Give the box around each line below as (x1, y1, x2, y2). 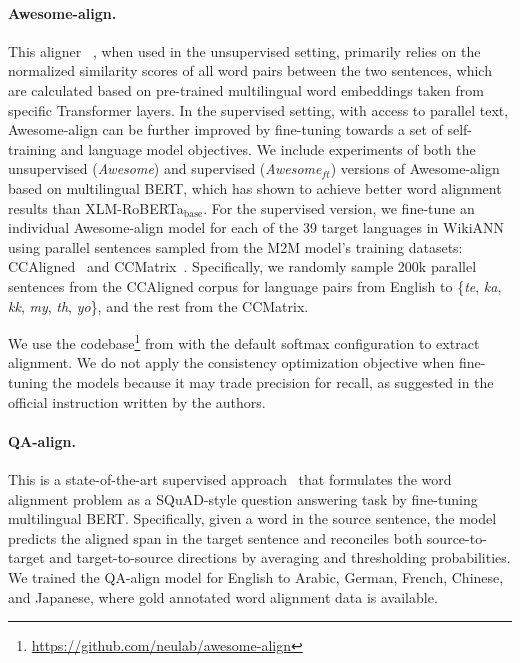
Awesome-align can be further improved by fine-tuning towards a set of (8, 119, 443, 140)
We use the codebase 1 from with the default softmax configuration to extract (8, 330, 480, 353)
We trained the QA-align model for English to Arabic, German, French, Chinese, (8, 566, 504, 587)
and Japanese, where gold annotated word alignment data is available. (8, 586, 438, 607)
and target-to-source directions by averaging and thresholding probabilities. (49, 547, 511, 568)
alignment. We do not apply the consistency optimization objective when (8, 352, 455, 373)
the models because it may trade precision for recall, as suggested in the (52, 371, 494, 392)
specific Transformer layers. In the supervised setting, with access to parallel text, (8, 99, 509, 120)
